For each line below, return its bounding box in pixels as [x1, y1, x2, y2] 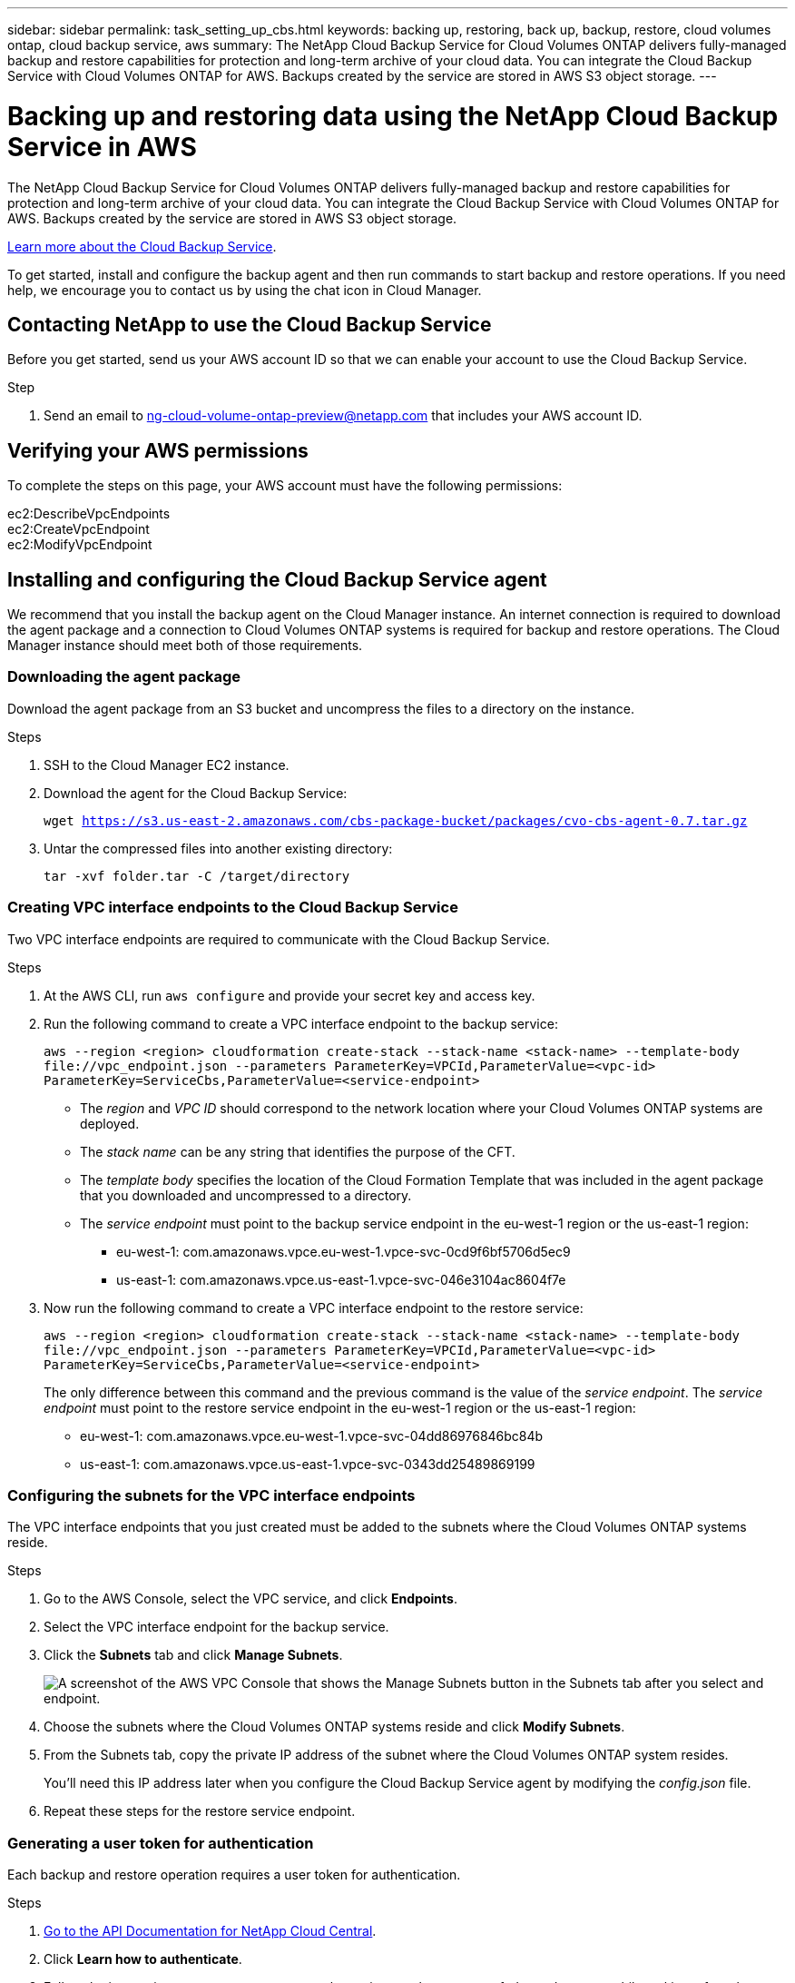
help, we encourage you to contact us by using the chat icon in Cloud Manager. [7, 281, 482, 298]
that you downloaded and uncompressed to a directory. [80, 1187, 412, 1203]
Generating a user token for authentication [7, 1833, 314, 1852]
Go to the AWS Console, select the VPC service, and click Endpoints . [44, 1591, 457, 1607]
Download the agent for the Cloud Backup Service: [44, 784, 348, 801]
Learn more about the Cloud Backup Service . [7, 238, 277, 254]
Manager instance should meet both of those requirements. [7, 637, 363, 654]
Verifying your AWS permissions [7, 439, 309, 462]
